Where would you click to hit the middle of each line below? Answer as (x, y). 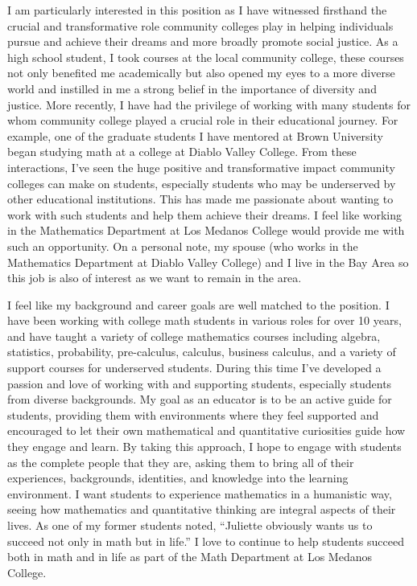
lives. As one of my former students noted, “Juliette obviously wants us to (190, 525)
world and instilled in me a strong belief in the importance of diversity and (192, 88)
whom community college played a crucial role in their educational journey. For (203, 120)
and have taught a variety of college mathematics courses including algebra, (194, 336)
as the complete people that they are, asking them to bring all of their (181, 462)
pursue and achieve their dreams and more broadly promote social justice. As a (203, 41)
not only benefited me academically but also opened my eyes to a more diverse (201, 73)
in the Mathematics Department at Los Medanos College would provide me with (206, 230)
